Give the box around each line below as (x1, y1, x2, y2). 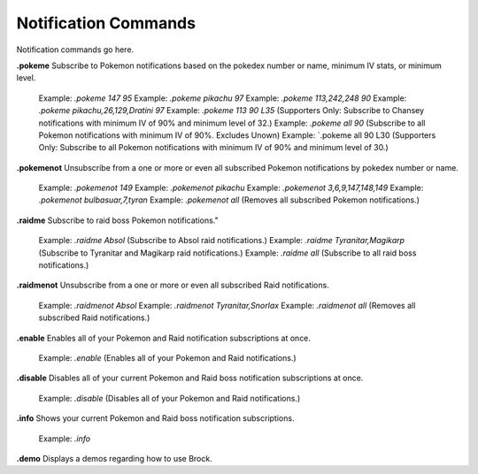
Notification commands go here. (16, 44, 135, 55)
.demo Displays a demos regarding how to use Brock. (16, 453, 212, 463)
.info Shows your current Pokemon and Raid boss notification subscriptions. (16, 413, 295, 424)
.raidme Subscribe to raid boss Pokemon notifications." (16, 215, 219, 226)
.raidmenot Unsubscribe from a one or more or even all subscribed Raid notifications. (16, 279, 329, 291)
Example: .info (38, 433, 91, 444)
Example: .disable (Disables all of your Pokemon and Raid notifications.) (38, 393, 301, 403)
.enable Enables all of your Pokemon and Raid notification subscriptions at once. (16, 333, 312, 343)
